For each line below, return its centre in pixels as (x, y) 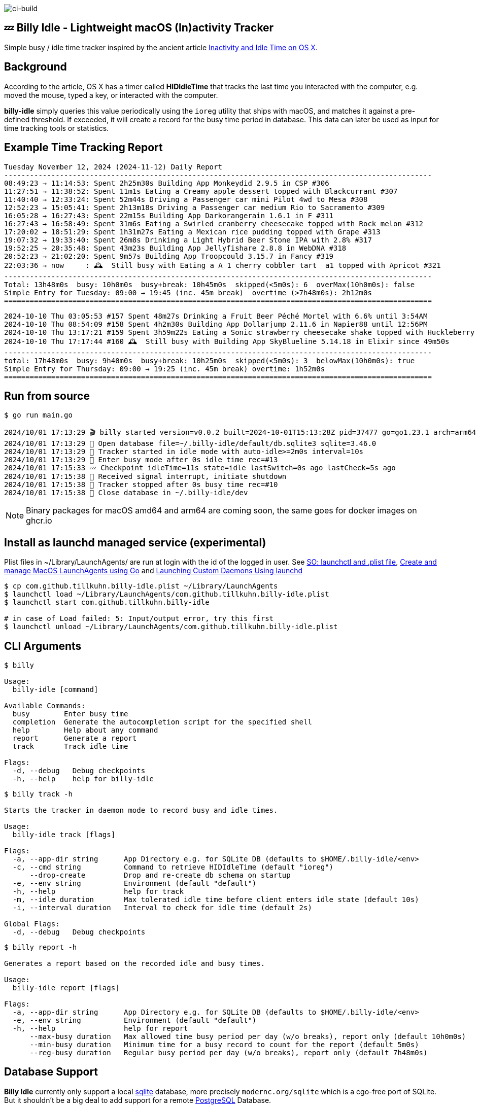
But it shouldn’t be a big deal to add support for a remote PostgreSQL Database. (138, 1100)
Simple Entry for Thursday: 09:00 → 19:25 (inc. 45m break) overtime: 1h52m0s (165, 369)
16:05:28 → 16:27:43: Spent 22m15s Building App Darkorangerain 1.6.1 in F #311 (169, 215)
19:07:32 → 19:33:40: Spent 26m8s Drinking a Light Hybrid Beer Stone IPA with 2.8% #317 (188, 240)
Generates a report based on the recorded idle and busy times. (135, 964)
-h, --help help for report (100, 1029)
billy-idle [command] (55, 690)
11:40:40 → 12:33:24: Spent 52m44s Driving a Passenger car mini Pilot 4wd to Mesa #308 (186, 199)
